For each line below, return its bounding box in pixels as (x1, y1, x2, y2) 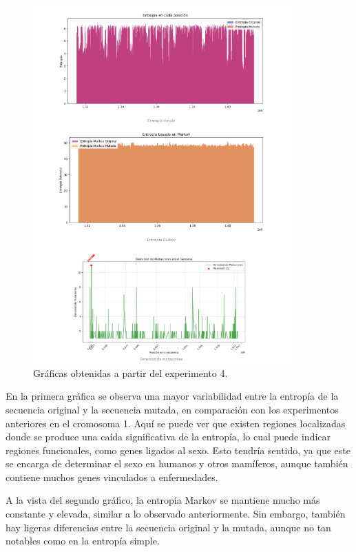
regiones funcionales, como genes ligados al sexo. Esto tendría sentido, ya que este (6, 442, 350, 457)
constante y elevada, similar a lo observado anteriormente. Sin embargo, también (6, 507, 346, 521)
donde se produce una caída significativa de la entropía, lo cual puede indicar (6, 429, 331, 444)
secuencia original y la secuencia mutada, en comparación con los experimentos (6, 402, 339, 416)
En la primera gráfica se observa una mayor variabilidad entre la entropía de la (6, 389, 339, 403)
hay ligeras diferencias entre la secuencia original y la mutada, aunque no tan (6, 520, 331, 534)
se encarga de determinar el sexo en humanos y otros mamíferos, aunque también (6, 456, 348, 471)
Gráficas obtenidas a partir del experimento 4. (33, 365, 228, 380)
